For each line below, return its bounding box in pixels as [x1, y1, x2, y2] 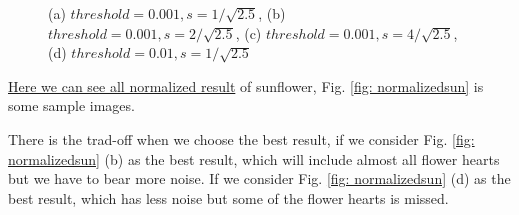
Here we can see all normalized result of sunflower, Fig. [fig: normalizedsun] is [8, 75, 484, 96]
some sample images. [8, 95, 135, 116]
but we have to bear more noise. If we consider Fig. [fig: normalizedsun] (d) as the [8, 168, 511, 189]
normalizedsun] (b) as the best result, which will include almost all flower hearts [8, 148, 500, 169]
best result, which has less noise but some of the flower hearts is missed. [8, 187, 449, 208]
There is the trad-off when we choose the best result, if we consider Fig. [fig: [8, 128, 475, 149]
